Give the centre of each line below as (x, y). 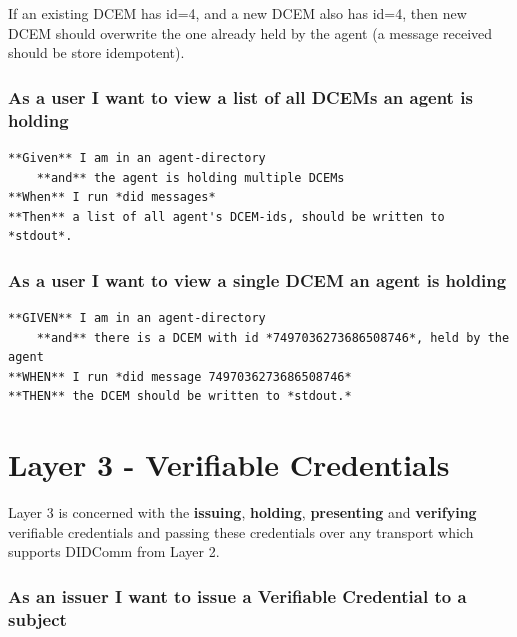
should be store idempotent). (96, 52)
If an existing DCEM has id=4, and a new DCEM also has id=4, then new (237, 13)
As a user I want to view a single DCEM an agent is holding (257, 279)
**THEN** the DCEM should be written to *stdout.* (180, 396)
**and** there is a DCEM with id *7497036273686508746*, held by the (273, 337)
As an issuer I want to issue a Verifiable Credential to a (237, 595)
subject (37, 618)
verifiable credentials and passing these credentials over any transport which (241, 531)
